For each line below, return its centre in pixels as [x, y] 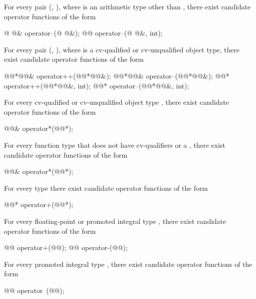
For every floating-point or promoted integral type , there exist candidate [115, 221]
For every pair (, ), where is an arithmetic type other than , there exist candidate [128, 6]
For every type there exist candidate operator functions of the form [106, 188]
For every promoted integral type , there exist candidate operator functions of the [128, 264]
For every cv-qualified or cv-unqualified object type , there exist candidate [117, 102]
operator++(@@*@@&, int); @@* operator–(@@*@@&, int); [97, 85]
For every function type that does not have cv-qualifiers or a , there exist [115, 145]
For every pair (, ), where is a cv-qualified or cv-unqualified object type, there [122, 49]
